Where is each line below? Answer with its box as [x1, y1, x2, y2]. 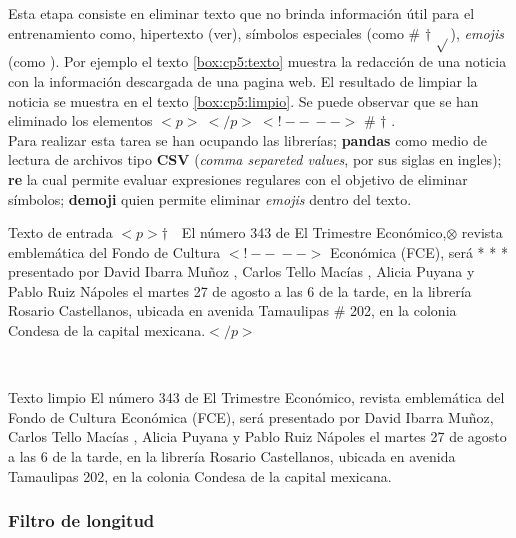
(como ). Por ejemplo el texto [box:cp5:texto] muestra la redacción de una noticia [8, 51, 507, 72]
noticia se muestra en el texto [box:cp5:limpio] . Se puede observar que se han [8, 90, 479, 111]
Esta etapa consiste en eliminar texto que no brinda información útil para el [8, 3, 475, 23]
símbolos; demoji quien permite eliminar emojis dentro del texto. [8, 188, 412, 209]
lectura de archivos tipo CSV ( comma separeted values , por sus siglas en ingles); [8, 149, 502, 170]
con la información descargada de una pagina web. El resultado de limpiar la [8, 70, 478, 91]
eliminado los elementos [8, 110, 153, 131]
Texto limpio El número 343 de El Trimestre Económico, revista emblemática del [8, 387, 505, 408]
